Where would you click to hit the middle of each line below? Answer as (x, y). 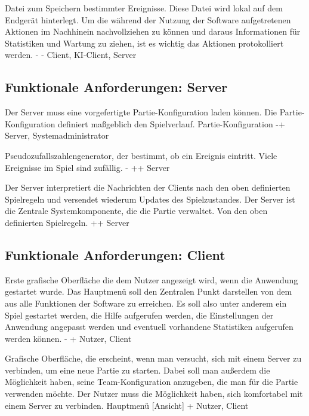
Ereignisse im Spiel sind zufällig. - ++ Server (87, 167)
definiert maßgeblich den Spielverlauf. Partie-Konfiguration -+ (172, 123)
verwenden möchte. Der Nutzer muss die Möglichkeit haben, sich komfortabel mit (154, 394)
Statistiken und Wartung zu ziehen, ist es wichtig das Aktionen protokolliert (144, 43)
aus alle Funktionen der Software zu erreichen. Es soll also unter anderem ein (146, 303)
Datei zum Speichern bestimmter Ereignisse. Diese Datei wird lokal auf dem (144, 8)
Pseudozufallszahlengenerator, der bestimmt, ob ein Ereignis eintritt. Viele (141, 155)
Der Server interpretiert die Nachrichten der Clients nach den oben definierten (148, 187)
